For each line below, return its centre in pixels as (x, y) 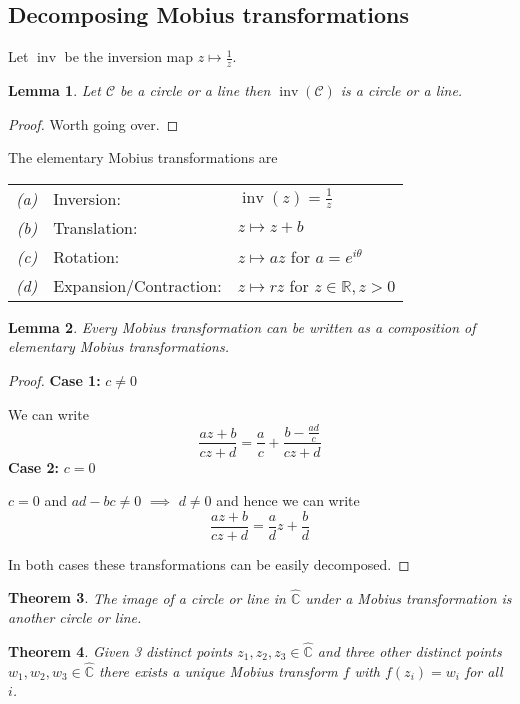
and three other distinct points (409, 651)
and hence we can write (288, 500)
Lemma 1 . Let (54, 90)
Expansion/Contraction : (137, 285)
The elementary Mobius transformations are (143, 157)
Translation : (95, 227)
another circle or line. (75, 617)
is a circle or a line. (401, 90)
